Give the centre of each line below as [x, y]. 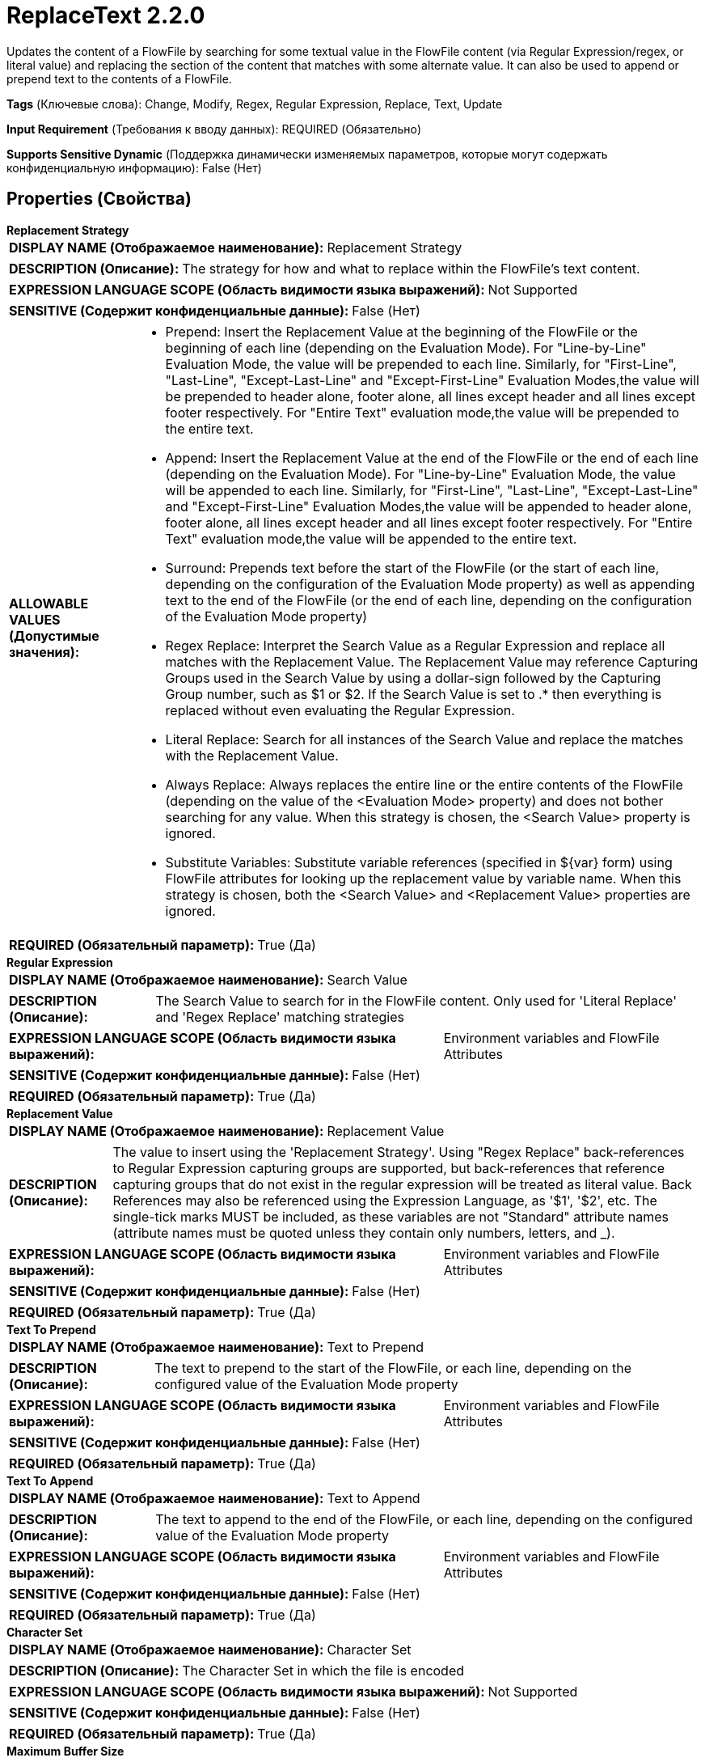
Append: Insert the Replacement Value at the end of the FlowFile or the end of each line [432, 457]
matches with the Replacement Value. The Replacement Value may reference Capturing [432, 661]
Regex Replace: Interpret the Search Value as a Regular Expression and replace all [415, 645]
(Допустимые [54, 635]
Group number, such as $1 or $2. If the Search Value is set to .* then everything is [414, 694]
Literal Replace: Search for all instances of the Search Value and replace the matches [424, 739]
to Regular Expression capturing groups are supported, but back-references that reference [388, 1168]
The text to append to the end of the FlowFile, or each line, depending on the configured [424, 1519]
